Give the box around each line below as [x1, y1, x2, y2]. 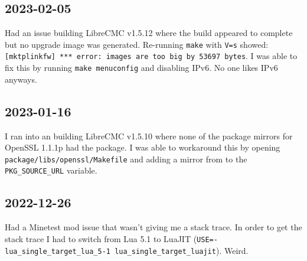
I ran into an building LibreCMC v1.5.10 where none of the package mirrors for [5, 129, 293, 142]
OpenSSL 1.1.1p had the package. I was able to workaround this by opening [5, 141, 280, 154]
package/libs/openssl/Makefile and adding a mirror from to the [5, 152, 247, 165]
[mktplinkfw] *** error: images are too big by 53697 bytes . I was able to [5, 50, 298, 62]
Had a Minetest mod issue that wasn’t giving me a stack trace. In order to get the [5, 221, 302, 233]
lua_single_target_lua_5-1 [5, 247, 110, 256]
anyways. [5, 73, 37, 85]
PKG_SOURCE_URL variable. [5, 164, 97, 177]
